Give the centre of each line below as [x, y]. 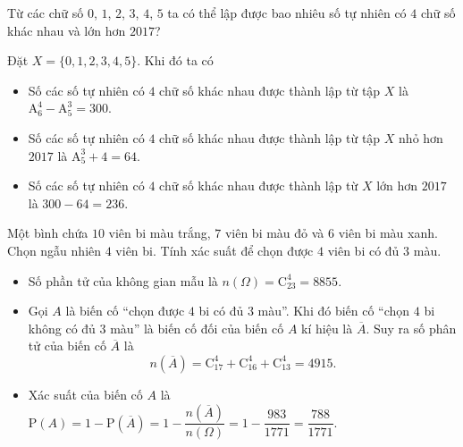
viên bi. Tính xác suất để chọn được [215, 250]
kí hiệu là [327, 328]
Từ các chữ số [46, 13]
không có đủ [62, 328]
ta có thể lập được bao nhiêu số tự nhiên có [287, 13]
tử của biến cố [67, 346]
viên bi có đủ [363, 250]
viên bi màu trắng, [160, 233]
